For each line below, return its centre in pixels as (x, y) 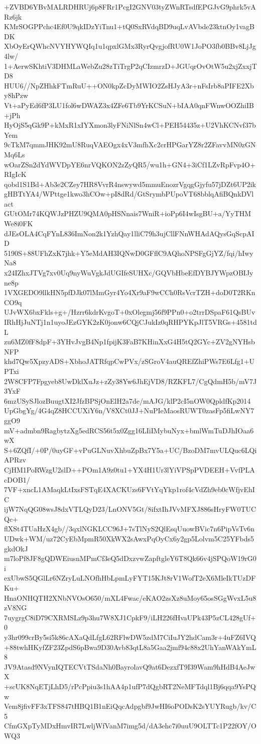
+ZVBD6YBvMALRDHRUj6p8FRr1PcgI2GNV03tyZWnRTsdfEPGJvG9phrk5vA (130, 7)
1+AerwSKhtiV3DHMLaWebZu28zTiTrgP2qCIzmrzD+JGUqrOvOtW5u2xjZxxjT (130, 66)
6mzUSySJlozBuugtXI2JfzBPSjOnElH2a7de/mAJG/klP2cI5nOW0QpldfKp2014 (127, 400)
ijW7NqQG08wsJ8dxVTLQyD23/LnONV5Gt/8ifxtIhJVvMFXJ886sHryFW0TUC (130, 509)
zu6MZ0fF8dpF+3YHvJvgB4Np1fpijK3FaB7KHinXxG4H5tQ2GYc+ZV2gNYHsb (129, 342)
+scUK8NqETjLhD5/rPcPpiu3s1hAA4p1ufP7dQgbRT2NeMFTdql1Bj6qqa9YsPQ (130, 686)
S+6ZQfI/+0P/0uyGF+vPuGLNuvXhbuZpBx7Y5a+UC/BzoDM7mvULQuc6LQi (130, 450)
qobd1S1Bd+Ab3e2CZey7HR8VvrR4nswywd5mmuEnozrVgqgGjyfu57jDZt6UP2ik (130, 184)
